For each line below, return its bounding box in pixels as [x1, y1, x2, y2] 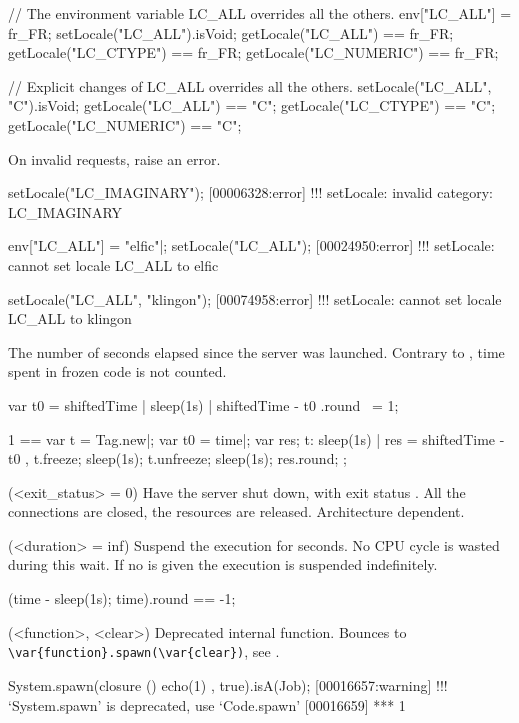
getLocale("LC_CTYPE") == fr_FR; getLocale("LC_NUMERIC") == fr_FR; [8, 42, 499, 63]
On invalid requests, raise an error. [8, 148, 221, 169]
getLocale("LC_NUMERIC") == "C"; [8, 114, 242, 135]
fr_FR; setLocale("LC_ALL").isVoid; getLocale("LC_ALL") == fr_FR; [8, 22, 454, 43]
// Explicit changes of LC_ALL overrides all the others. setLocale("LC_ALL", [8, 75, 492, 96]
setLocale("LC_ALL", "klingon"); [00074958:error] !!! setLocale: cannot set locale [8, 288, 502, 309]
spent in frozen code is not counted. [8, 361, 227, 382]
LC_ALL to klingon [8, 308, 132, 329]
